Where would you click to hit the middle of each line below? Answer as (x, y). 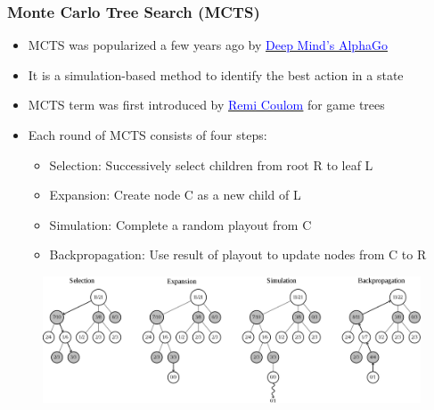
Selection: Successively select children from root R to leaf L (211, 164)
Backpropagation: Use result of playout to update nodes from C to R (238, 254)
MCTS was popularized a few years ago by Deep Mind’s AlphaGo (208, 45)
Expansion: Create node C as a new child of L (175, 195)
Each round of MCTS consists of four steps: (147, 135)
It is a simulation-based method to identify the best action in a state (216, 74)
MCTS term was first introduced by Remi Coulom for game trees (206, 105)
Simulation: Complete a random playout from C (180, 224)
